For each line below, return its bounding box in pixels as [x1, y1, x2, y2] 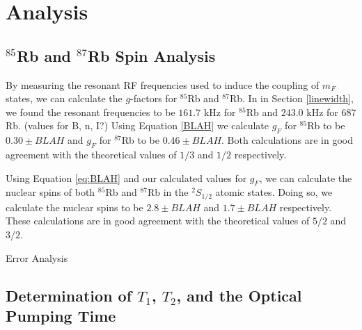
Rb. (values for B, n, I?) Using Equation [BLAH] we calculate [6, 118, 269, 133]
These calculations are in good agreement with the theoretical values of [6, 213, 310, 228]
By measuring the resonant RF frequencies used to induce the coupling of [6, 77, 320, 92]
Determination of [6, 284, 132, 306]
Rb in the [147, 185, 189, 199]
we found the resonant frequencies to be [6, 104, 175, 119]
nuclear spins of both [6, 185, 95, 199]
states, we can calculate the [6, 91, 123, 106]
